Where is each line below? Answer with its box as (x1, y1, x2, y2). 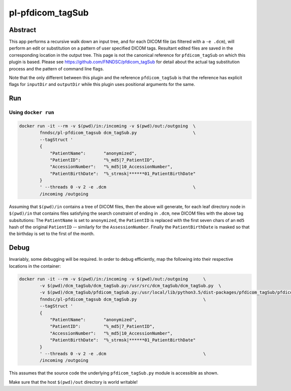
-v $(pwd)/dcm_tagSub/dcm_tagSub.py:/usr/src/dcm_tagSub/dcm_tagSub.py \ (39, 283, 222, 289)
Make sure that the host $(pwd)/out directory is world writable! (9, 379, 138, 385)
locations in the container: (9, 263, 61, 269)
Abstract (9, 26, 36, 34)
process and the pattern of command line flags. (9, 66, 104, 71)
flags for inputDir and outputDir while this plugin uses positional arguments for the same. (9, 82, 195, 87)
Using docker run (9, 109, 54, 116)
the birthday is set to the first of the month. (9, 231, 95, 237)
